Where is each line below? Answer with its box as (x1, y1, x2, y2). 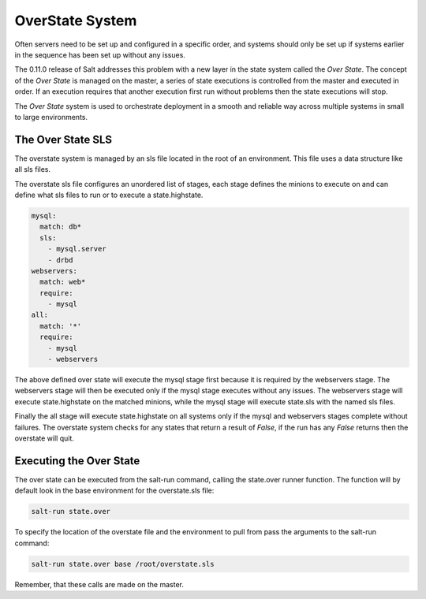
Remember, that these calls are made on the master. (14, 579, 185, 589)
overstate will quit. (14, 433, 75, 443)
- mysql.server (47, 244, 106, 254)
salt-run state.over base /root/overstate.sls (31, 560, 215, 568)
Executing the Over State (14, 454, 140, 467)
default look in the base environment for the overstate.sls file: (14, 486, 215, 496)
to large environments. (14, 112, 88, 121)
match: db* (39, 222, 82, 232)
